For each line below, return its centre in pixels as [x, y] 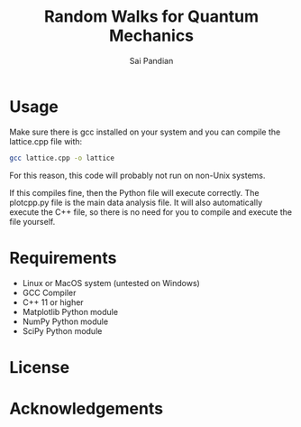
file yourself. [32, 221]
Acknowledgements [87, 408]
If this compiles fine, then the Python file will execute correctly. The [134, 192]
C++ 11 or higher [53, 302]
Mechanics [151, 36]
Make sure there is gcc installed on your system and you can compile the [145, 132]
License [40, 367]
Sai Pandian [151, 60]
